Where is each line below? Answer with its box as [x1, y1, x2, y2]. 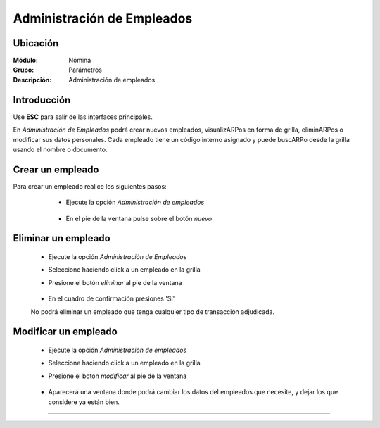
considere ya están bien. [48, 398, 120, 406]
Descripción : [13, 75, 52, 84]
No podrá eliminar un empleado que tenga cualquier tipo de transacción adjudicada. [30, 307, 275, 316]
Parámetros [68, 65, 102, 74]
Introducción [13, 94, 71, 106]
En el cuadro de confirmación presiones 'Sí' [48, 294, 175, 303]
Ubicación [13, 37, 59, 49]
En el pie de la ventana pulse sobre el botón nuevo [65, 214, 213, 222]
